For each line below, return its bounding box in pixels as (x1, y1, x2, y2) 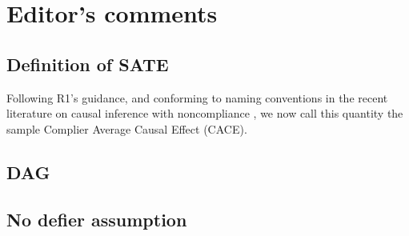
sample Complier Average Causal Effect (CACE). (6, 120, 247, 137)
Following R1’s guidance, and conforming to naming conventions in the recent (6, 89, 388, 106)
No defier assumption (6, 206, 187, 231)
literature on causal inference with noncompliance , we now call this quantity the (6, 105, 403, 122)
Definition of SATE (6, 51, 169, 76)
